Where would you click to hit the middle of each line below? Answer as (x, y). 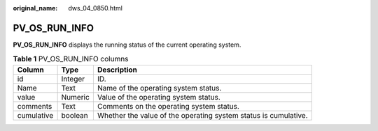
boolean (75, 115)
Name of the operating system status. (159, 88)
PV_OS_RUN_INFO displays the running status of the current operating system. (127, 45)
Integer (73, 79)
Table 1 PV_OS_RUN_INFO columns (71, 59)
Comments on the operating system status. (168, 106)
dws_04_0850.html (95, 8)
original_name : (35, 8)
